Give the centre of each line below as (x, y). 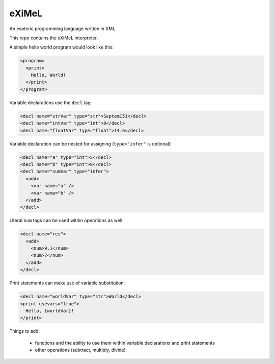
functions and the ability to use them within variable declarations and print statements (125, 343)
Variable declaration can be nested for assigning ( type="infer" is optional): (91, 143)
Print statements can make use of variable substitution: (67, 283)
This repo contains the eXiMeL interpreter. (54, 38)
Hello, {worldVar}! (50, 311)
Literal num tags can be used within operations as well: (67, 221)
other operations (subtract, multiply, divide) (80, 350)
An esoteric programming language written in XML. (63, 29)
